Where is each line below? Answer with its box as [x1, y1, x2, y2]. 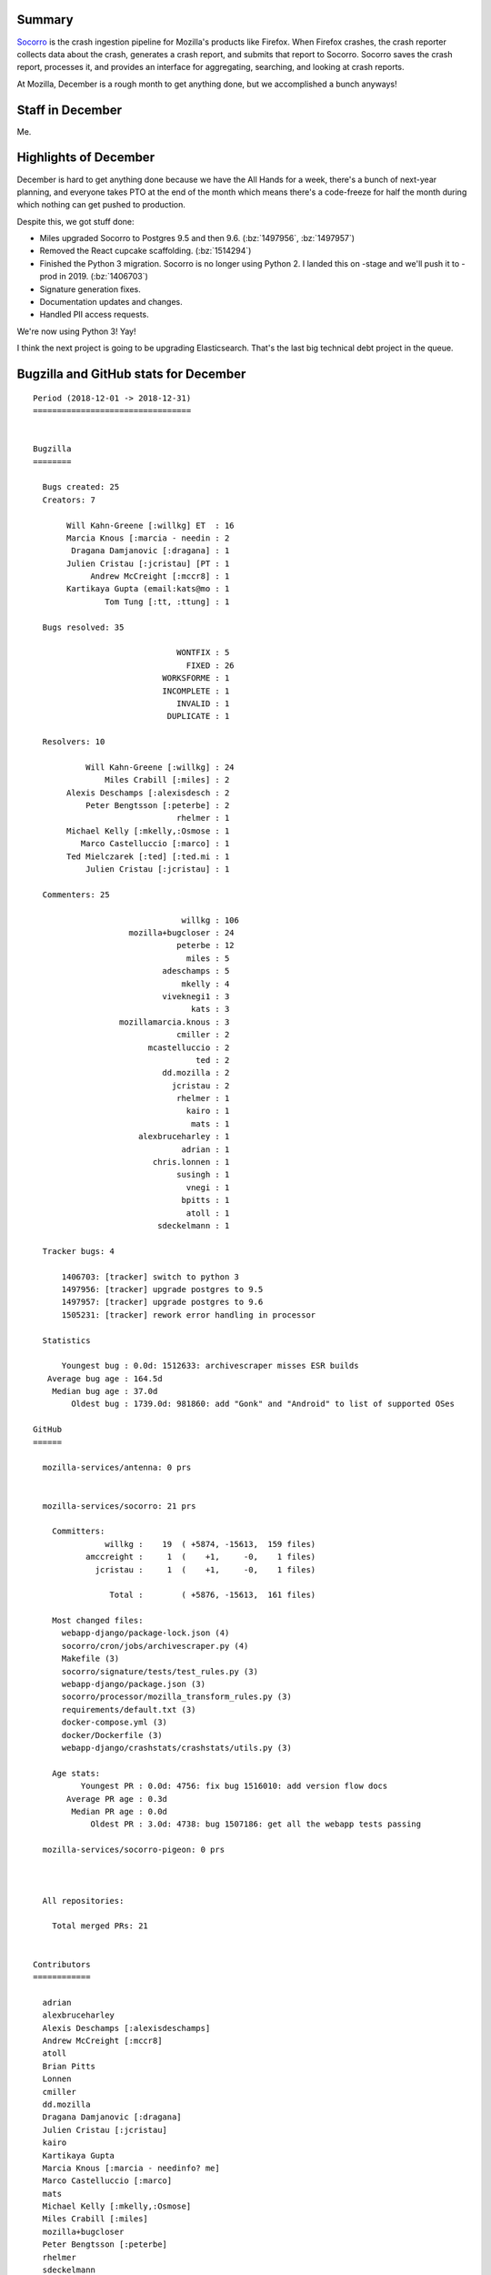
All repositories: [42, 1896, 125, 1906]
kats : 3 [191, 1004, 230, 1015]
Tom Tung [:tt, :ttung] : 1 [105, 596, 230, 607]
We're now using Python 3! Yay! [16, 326, 136, 337]
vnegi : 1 [185, 1182, 230, 1192]
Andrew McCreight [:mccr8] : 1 [90, 571, 230, 581]
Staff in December [16, 102, 123, 117]
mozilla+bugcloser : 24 [128, 928, 235, 937]
